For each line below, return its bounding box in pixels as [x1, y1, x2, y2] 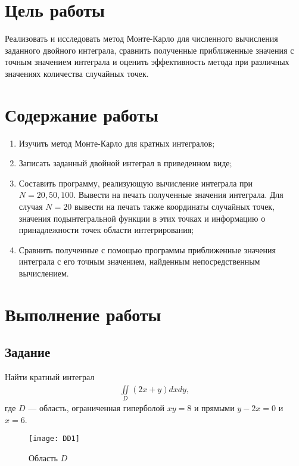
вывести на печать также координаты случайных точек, [74, 200, 275, 212]
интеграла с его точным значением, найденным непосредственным [18, 255, 260, 268]
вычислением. [18, 266, 69, 279]
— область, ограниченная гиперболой [28, 402, 165, 414]
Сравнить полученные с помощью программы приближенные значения [18, 243, 276, 256]
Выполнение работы [5, 302, 161, 326]
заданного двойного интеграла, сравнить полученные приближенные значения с [5, 44, 294, 56]
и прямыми [194, 402, 235, 414]
